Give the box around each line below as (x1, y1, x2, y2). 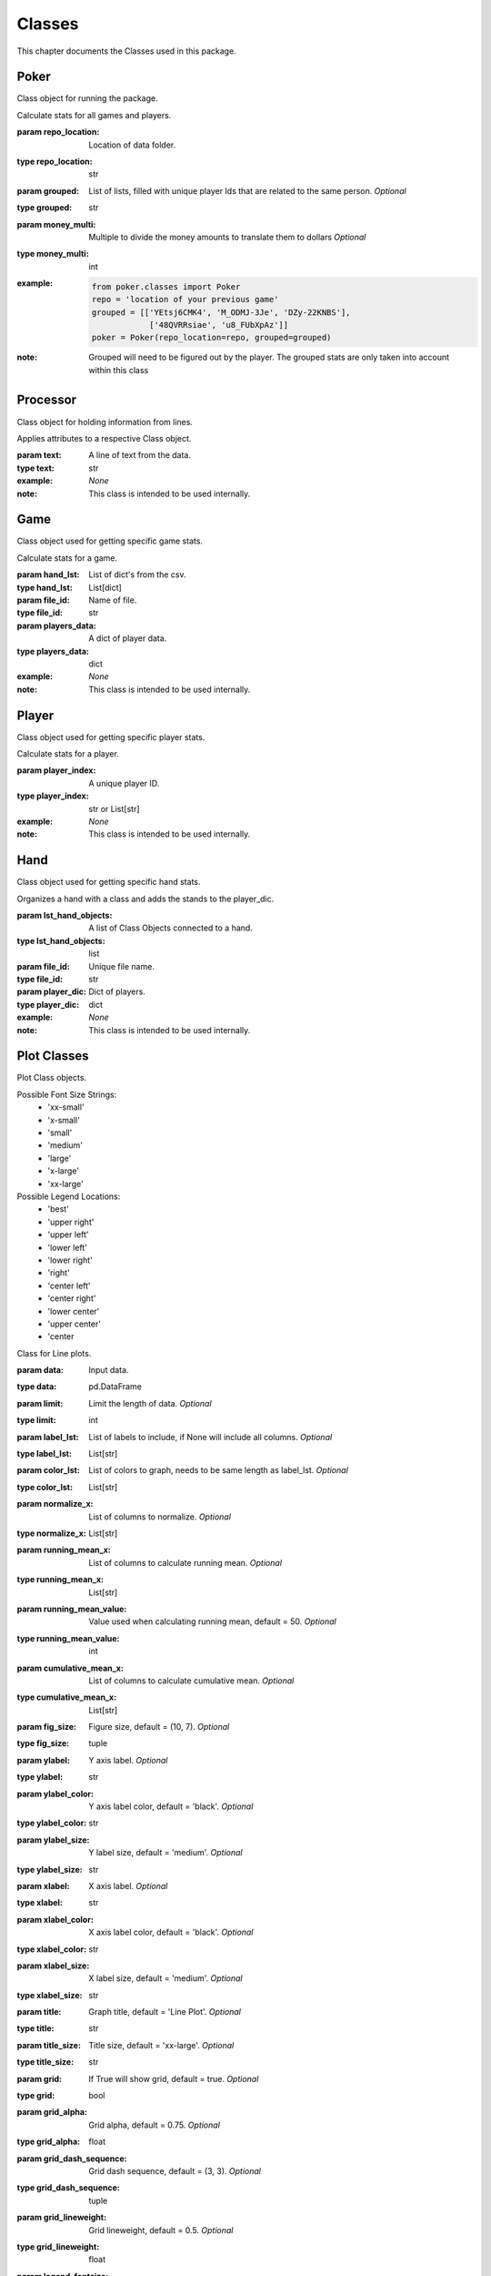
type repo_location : (16, 156, 93, 168)
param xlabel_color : (16, 1914, 95, 1925)
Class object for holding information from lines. (16, 416, 193, 427)
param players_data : (16, 620, 97, 631)
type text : (16, 462, 55, 473)
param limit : (16, 1397, 64, 1408)
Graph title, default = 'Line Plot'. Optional (88, 2007, 241, 2017)
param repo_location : (16, 127, 100, 137)
